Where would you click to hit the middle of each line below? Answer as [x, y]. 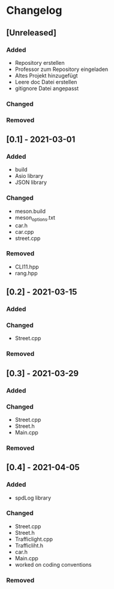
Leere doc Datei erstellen [46, 82]
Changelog [34, 11]
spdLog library [33, 498]
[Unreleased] [31, 33]
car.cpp [24, 231]
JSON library [31, 182]
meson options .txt [35, 218]
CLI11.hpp [27, 267]
